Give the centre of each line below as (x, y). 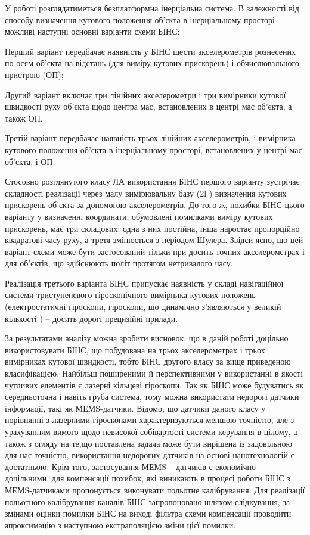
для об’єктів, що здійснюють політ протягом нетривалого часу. (119, 263)
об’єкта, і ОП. (30, 161)
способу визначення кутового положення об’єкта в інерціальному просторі (140, 19)
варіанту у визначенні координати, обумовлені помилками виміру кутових (139, 216)
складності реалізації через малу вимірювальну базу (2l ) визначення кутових (146, 193)
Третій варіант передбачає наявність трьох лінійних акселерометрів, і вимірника (150, 138)
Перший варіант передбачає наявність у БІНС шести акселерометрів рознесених (151, 51)
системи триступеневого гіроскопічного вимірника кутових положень (130, 295)
